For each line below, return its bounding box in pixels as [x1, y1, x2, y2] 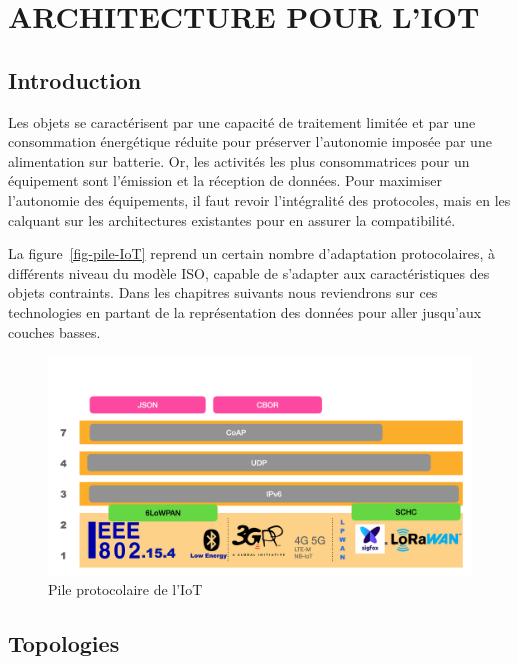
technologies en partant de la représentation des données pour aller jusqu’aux [8, 301, 482, 322]
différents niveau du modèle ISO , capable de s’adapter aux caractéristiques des [8, 262, 490, 283]
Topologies [8, 628, 120, 659]
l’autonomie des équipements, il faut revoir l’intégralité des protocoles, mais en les [8, 189, 511, 210]
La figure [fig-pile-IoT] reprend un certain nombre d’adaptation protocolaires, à [8, 243, 496, 264]
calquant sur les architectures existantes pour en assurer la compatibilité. [8, 209, 456, 230]
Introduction [8, 64, 142, 95]
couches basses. [8, 321, 101, 342]
